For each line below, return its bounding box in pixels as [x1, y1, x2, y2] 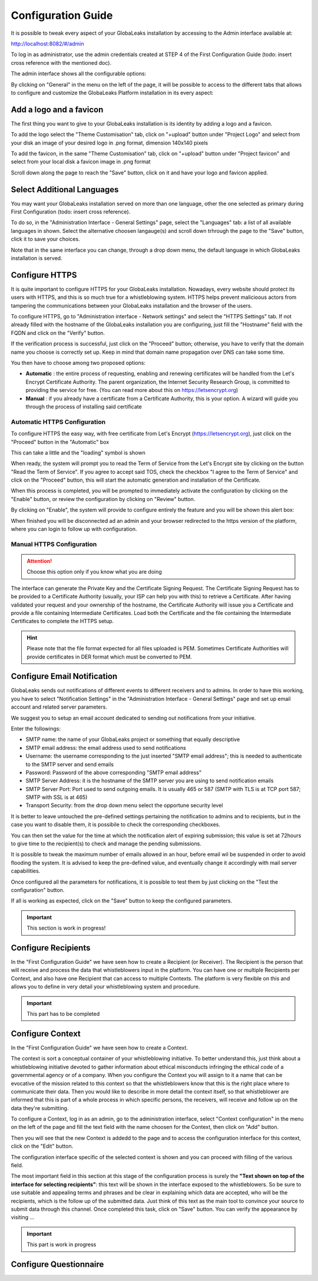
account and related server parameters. [11, 703, 107, 710]
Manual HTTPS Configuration [11, 540, 97, 548]
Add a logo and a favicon [11, 104, 104, 114]
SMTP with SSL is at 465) [25, 793, 88, 801]
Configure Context [11, 1029, 81, 1039]
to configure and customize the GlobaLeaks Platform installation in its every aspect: [11, 89, 214, 96]
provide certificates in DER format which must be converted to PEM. [26, 653, 193, 660]
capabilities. [11, 867, 41, 875]
